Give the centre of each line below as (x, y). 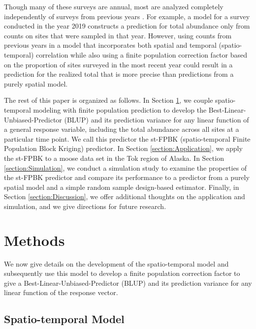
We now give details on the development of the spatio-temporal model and (116, 263)
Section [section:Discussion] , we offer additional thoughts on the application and (125, 196)
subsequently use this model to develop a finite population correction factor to (122, 273)
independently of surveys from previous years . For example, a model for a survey (127, 16)
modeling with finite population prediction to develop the (120, 109)
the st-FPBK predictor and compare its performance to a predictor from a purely (127, 177)
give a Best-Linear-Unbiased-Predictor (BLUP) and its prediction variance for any (128, 283)
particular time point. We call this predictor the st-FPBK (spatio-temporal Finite (127, 138)
